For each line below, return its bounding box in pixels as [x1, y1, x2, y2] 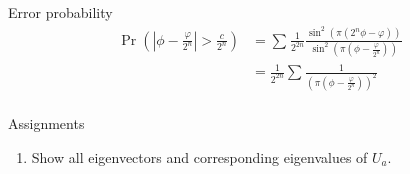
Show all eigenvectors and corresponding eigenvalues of [31, 146, 368, 167]
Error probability [8, 2, 113, 22]
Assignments [8, 112, 85, 133]
